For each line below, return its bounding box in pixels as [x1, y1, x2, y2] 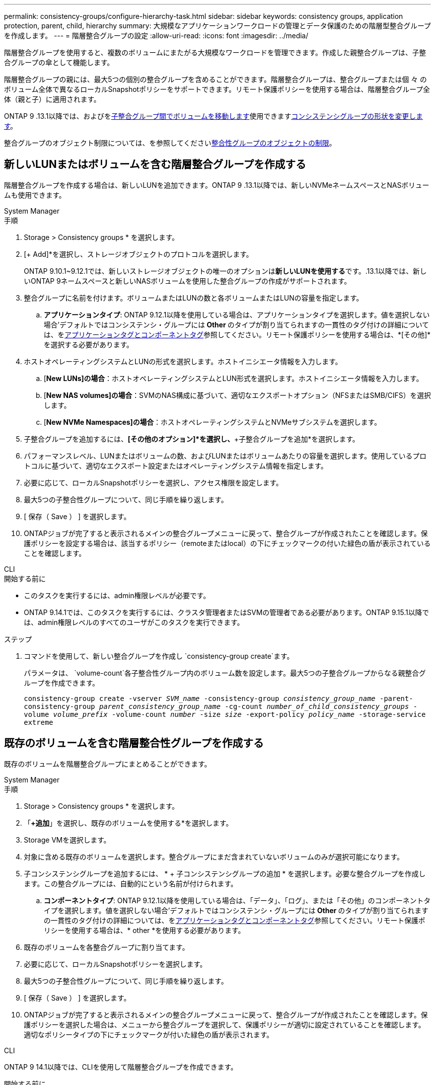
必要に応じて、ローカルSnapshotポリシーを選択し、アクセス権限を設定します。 [24, 478, 283, 487]
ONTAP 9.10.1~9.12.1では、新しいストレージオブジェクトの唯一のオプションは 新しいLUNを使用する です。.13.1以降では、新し [24, 266, 427, 275]
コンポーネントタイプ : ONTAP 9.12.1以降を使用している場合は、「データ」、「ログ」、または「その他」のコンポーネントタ [44, 896, 431, 905]
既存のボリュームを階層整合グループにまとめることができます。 [4, 759, 212, 768]
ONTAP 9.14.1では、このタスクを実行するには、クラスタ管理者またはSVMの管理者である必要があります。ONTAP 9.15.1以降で [24, 608, 429, 617]
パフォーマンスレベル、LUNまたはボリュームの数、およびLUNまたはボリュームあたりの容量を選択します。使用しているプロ [24, 451, 427, 460]
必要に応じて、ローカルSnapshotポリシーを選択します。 [24, 959, 207, 968]
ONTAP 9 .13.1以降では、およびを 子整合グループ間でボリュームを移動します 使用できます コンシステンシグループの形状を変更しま [4, 112, 423, 120]
